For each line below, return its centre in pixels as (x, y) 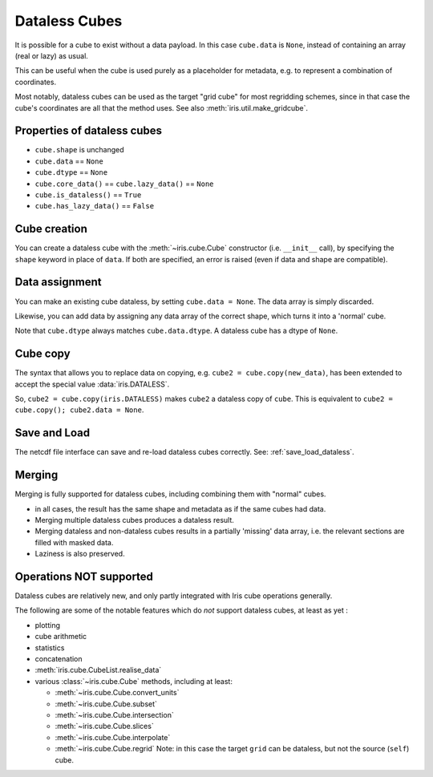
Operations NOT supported (84, 577)
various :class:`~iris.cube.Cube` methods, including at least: (134, 681)
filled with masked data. (74, 542)
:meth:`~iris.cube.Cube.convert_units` (117, 693)
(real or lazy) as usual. (51, 55)
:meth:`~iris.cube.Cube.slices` (104, 726)
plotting (47, 625)
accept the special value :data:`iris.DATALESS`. (92, 384)
